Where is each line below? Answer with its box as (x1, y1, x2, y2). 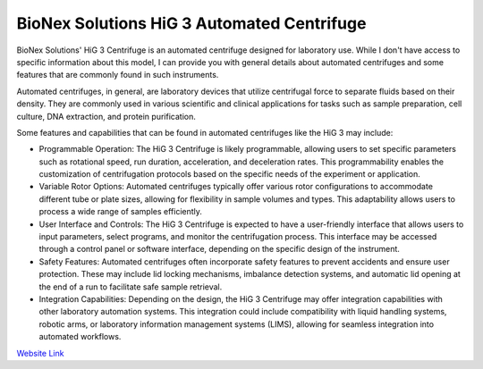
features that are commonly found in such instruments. (16, 70, 219, 80)
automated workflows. (38, 331, 122, 342)
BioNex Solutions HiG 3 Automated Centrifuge (16, 13, 367, 33)
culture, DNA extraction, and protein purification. (16, 111, 196, 122)
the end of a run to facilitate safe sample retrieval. (38, 281, 223, 292)
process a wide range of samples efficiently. (38, 206, 203, 217)
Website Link (16, 348, 64, 358)
